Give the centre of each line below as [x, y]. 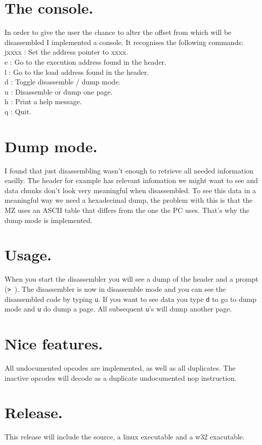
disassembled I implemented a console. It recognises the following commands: [124, 42]
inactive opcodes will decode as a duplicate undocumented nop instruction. [121, 377]
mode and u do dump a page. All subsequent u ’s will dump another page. [118, 309]
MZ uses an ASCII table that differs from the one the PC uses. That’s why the [127, 210]
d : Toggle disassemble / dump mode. [63, 82]
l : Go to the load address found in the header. [77, 72]
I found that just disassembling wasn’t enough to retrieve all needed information [129, 170]
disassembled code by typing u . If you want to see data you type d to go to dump [131, 299]
